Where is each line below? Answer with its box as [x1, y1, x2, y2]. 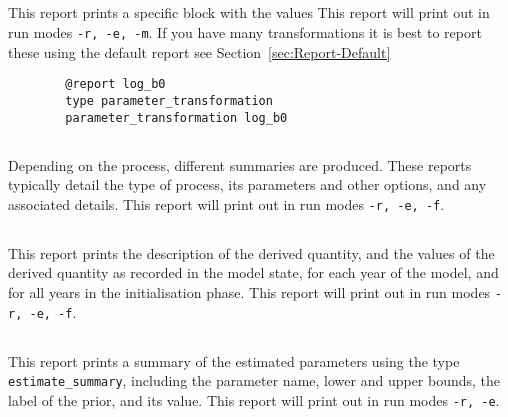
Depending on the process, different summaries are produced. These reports [8, 154, 472, 175]
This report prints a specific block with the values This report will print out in [8, 2, 490, 23]
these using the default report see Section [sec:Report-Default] [8, 41, 391, 62]
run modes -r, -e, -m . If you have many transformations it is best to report [8, 21, 482, 42]
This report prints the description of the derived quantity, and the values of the [8, 242, 495, 263]
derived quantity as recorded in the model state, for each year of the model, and [8, 262, 499, 283]
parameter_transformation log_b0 [65, 110, 288, 125]
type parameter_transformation [65, 93, 273, 108]
